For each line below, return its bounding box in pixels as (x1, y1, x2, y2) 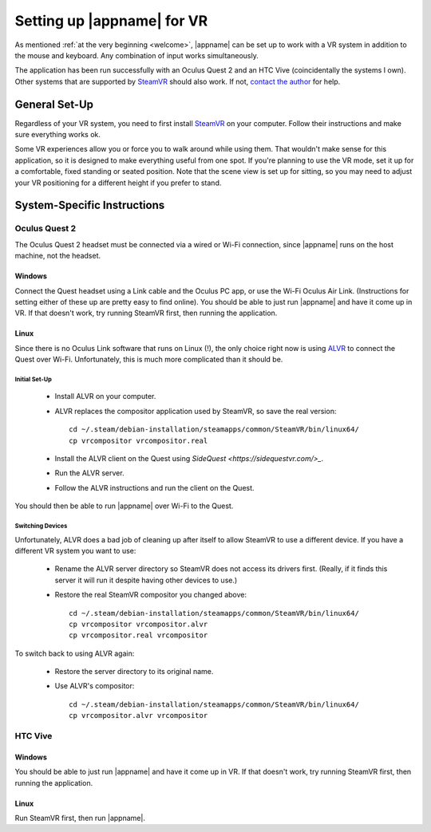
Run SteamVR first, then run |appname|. (14, 813, 145, 822)
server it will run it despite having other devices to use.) (54, 575, 238, 585)
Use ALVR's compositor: (54, 681, 135, 691)
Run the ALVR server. (54, 468, 125, 478)
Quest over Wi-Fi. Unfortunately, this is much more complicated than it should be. (14, 355, 283, 365)
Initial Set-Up (14, 375, 52, 383)
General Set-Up (14, 97, 94, 111)
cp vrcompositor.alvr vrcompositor (69, 711, 208, 720)
